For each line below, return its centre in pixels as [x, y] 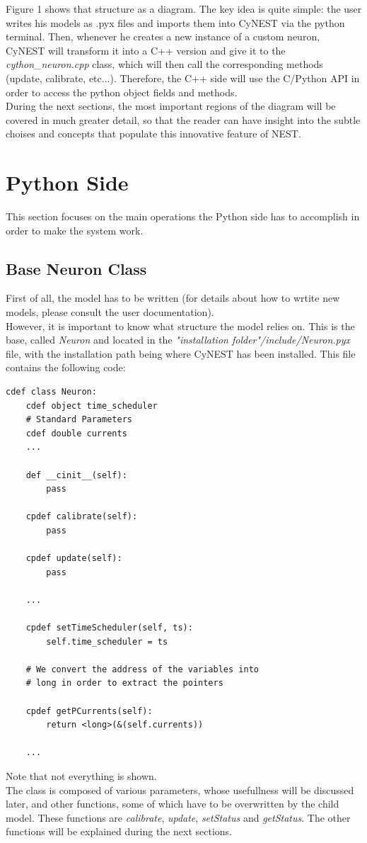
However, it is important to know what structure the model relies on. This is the [180, 326]
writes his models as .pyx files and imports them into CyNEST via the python [175, 22]
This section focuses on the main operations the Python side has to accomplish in [183, 216]
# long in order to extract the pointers [124, 683]
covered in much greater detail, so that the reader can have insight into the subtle [183, 119]
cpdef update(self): [74, 559]
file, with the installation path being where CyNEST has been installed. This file [181, 353]
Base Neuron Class [76, 268]
